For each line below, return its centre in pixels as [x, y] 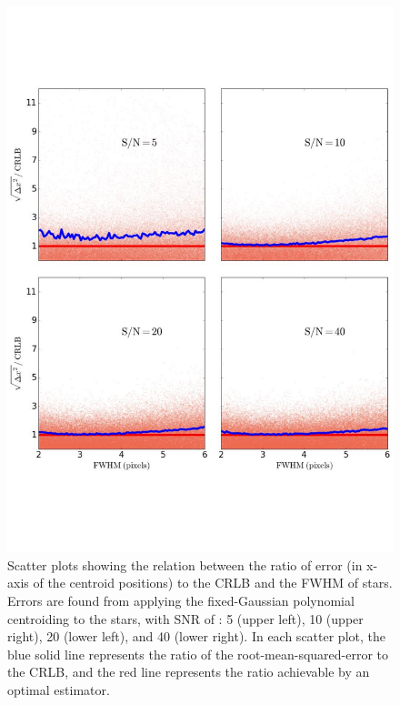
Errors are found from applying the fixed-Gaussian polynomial [181, 601]
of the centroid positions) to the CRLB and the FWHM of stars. [213, 583]
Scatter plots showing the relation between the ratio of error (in [185, 564]
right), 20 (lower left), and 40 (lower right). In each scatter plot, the [196, 636]
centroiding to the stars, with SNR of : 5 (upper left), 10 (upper [185, 618]
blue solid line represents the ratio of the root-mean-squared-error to [198, 654]
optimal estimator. [59, 690]
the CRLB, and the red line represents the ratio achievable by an [189, 672]
